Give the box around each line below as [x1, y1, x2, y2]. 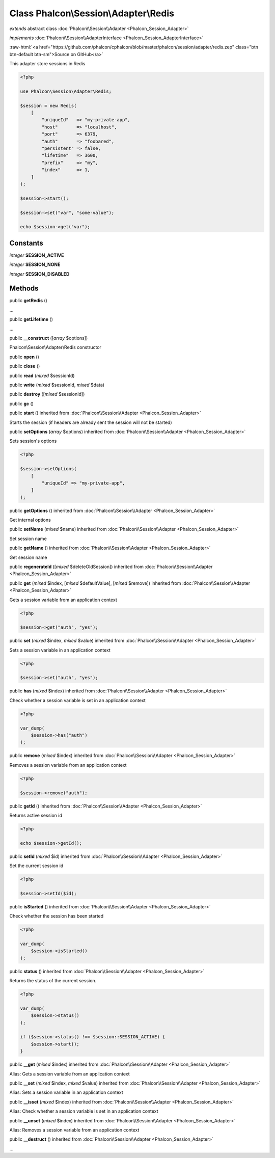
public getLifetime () [9, 316, 53, 322]
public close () [9, 363, 40, 369]
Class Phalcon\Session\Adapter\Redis [9, 8, 174, 19]
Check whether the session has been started [9, 913, 104, 919]
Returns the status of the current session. [9, 978, 97, 984]
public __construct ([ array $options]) [9, 335, 88, 341]
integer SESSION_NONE [9, 261, 61, 267]
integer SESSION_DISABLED [9, 271, 70, 277]
